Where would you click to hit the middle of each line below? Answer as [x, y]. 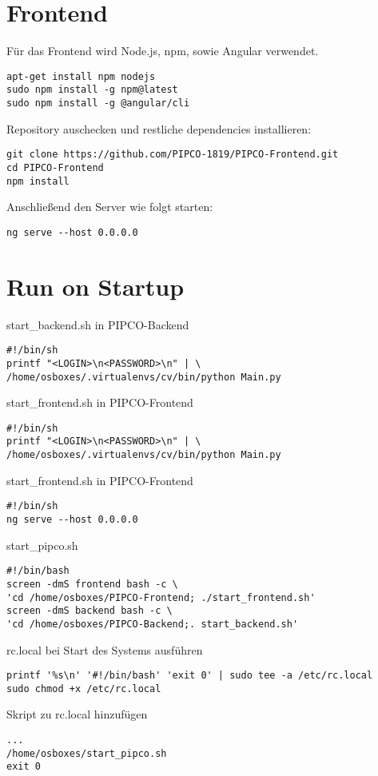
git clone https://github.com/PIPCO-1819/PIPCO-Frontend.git [173, 155]
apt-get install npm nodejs [81, 76]
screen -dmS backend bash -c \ [90, 611]
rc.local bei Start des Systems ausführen [105, 649]
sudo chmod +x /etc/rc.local [84, 688]
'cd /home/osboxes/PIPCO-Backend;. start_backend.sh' [153, 624]
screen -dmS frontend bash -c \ [92, 584]
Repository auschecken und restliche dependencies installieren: [159, 128]
